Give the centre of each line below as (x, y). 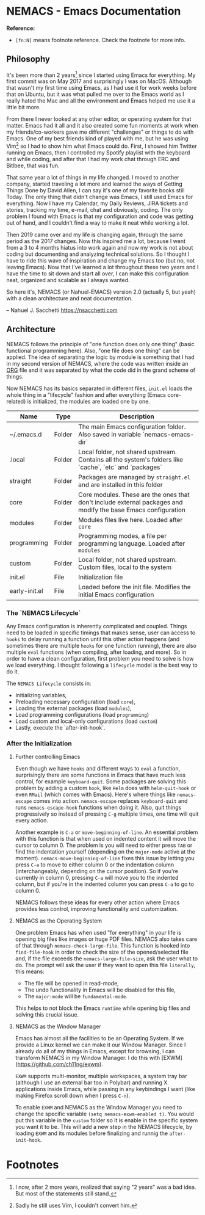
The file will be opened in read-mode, (71, 984)
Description (137, 416)
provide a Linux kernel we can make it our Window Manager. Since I (100, 1045)
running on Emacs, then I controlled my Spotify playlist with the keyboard (98, 153)
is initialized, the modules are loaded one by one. (89, 401)
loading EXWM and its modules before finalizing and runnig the (92, 1133)
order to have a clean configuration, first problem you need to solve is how (100, 659)
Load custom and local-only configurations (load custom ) (86, 721)
